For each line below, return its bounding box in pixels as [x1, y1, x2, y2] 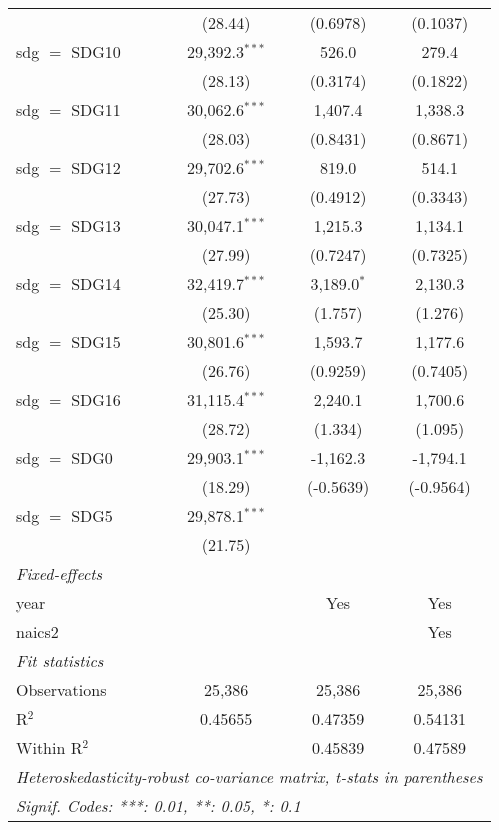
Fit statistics [16, 649, 104, 672]
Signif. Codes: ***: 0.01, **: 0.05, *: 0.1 [16, 794, 301, 817]
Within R [16, 736, 83, 759]
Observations [16, 678, 107, 701]
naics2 [16, 620, 59, 643]
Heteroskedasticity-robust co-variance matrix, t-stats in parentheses [16, 765, 483, 788]
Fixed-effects [16, 562, 103, 585]
